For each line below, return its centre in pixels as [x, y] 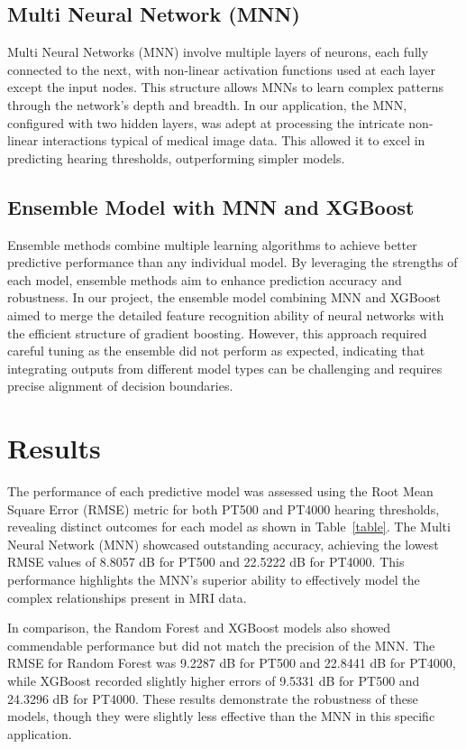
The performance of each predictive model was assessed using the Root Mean [220, 491]
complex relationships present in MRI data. [127, 597]
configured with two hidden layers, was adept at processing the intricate [206, 122]
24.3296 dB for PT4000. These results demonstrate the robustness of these [213, 698]
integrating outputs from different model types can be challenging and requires [225, 368]
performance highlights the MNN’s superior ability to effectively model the [214, 579]
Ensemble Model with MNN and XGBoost [211, 206]
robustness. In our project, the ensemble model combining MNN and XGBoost [224, 297]
